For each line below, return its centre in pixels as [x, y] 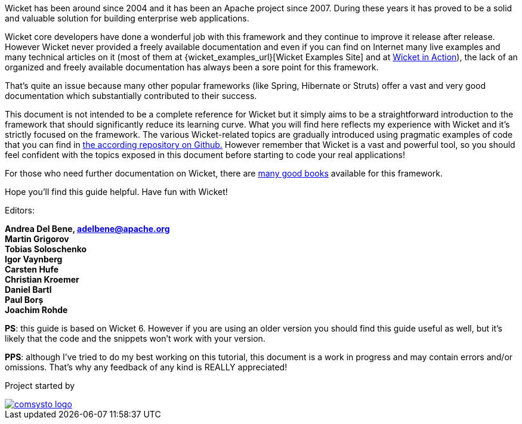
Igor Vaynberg [34, 259]
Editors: [20, 210]
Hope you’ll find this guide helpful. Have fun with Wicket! [116, 192]
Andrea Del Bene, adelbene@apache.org [87, 229]
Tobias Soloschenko [46, 249]
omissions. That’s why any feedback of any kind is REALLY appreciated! [146, 367]
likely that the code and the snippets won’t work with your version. [135, 338]
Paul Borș [24, 300]
